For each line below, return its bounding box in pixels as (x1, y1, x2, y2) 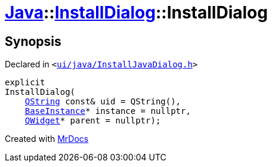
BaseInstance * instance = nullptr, (24, 106, 191, 116)
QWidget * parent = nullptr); (24, 116, 161, 126)
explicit (5, 78, 45, 88)
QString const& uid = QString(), (24, 97, 181, 107)
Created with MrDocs (5, 134, 89, 144)
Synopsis (5, 33, 61, 49)
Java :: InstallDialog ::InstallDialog (5, 2, 268, 23)
